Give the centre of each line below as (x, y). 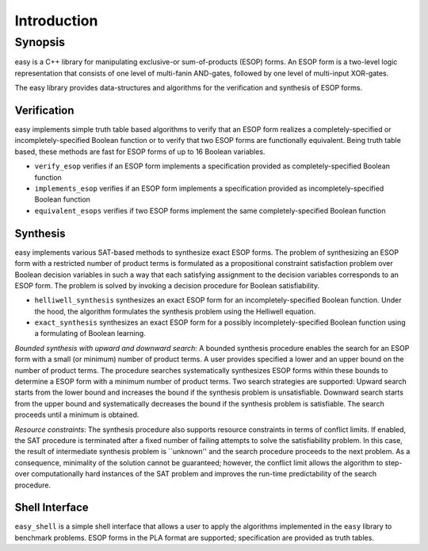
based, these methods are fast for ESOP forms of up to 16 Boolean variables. (140, 152)
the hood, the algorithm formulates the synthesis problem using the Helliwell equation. (175, 311)
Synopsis (40, 42)
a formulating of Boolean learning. (90, 333)
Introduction (56, 21)
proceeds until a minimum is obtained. (77, 415)
